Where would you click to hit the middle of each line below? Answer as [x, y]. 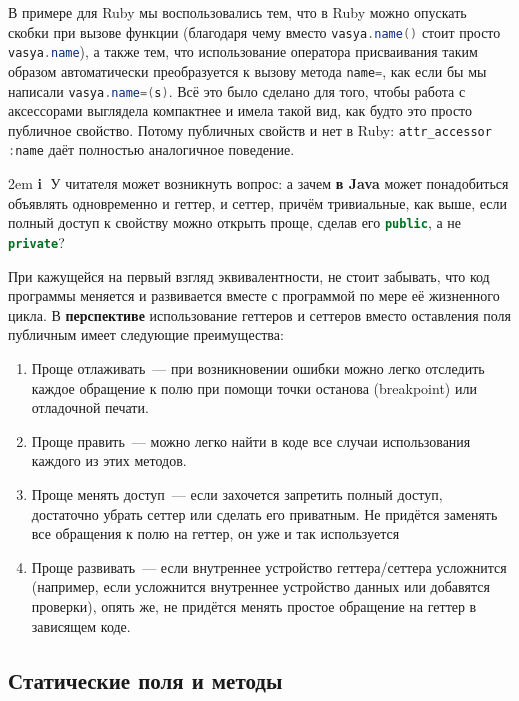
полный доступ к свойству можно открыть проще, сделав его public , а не [235, 222]
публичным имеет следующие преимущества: [146, 334]
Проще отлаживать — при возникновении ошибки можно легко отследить [258, 368]
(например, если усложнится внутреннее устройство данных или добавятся [260, 586]
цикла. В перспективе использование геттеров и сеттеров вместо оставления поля [259, 314]
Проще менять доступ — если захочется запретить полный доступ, [237, 493]
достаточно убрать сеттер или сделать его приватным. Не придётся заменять [264, 513]
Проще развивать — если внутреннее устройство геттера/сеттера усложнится [269, 566]
